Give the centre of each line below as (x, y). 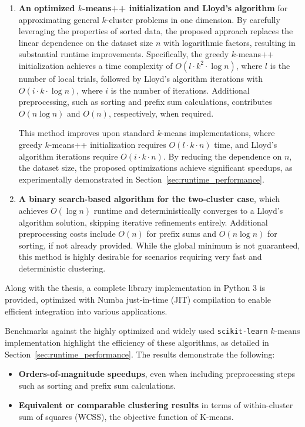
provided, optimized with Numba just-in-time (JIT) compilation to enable (138, 299)
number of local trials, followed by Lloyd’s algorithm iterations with (140, 78)
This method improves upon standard (86, 133)
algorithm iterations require (68, 156)
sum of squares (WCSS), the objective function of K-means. (126, 416)
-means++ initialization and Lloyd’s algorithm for (185, 8)
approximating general (59, 19)
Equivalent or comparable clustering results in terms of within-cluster (156, 405)
